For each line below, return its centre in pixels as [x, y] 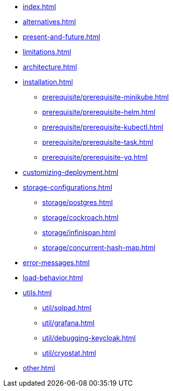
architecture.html [50, 67]
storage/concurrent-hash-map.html [99, 247]
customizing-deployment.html [71, 172]
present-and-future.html [62, 37]
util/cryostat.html [69, 353]
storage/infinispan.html [79, 232]
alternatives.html [49, 22]
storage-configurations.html [68, 187]
